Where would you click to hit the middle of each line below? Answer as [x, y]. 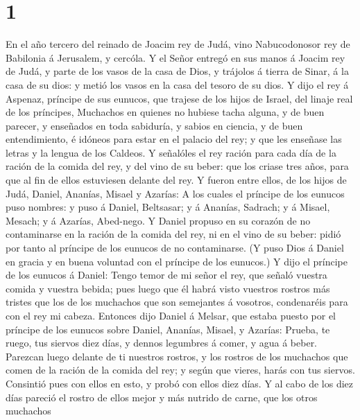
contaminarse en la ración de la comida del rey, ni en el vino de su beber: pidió [173, 234]
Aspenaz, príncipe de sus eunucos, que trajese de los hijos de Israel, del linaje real [179, 98]
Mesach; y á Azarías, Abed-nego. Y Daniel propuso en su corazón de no [158, 220]
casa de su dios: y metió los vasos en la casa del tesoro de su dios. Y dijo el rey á [177, 84]
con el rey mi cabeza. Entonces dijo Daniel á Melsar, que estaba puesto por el [171, 315]
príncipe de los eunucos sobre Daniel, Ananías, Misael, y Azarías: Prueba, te [168, 329]
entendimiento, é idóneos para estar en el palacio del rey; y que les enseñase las [174, 139]
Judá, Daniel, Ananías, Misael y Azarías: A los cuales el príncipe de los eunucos [175, 193]
